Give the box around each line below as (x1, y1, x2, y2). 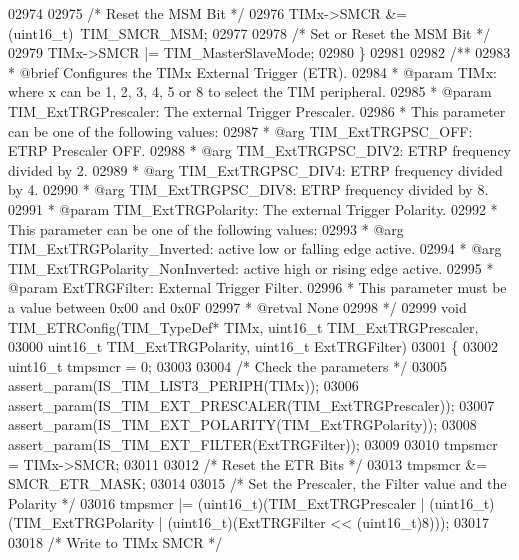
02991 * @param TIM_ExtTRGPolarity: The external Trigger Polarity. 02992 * (8, 198, 498, 219)
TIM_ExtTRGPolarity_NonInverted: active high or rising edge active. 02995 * (8, 257, 494, 278)
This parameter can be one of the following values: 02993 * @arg (8, 218, 404, 239)
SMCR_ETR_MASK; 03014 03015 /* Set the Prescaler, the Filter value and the (8, 473, 507, 494)
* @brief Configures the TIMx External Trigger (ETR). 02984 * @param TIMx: (8, 61, 497, 82)
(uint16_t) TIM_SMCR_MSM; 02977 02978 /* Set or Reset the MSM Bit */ (8, 22, 491, 43)
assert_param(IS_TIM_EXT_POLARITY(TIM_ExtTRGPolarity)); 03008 (8, 414, 477, 435)
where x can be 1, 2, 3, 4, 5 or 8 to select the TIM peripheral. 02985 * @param (8, 81, 492, 102)
